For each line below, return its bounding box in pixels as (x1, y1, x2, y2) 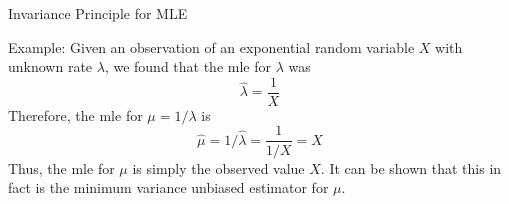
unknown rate (8, 56, 93, 77)
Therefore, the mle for (8, 104, 143, 125)
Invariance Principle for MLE (8, 3, 188, 23)
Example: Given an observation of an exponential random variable (8, 36, 415, 57)
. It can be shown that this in (320, 157, 502, 178)
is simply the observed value (132, 157, 305, 178)
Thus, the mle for (8, 157, 115, 178)
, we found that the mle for (104, 56, 271, 77)
